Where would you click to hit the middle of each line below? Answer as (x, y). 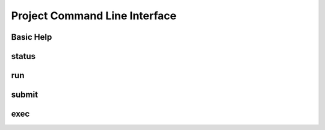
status (23, 56)
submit (25, 95)
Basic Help (32, 37)
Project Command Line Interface (94, 16)
